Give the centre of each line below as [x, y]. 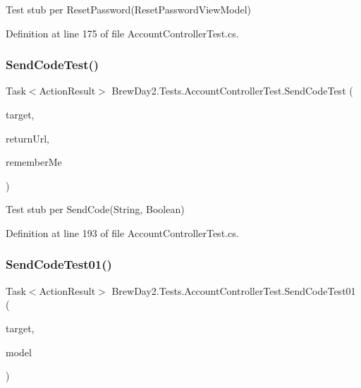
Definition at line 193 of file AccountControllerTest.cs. [122, 232]
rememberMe [34, 162]
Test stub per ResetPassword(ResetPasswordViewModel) [128, 9]
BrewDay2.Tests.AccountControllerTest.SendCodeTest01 [234, 290]
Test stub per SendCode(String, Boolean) [95, 209]
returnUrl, [27, 138]
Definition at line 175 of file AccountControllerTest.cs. [122, 33]
